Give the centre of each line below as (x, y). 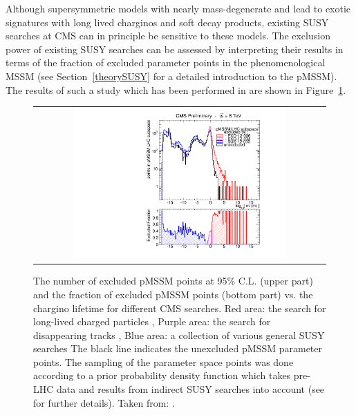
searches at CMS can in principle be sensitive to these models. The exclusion (168, 36)
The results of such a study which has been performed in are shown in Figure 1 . (176, 89)
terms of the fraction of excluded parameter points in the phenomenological (166, 62)
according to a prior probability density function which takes (162, 375)
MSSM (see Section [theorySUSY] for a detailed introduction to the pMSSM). (171, 76)
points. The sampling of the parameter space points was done (163, 361)
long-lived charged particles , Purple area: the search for (152, 321)
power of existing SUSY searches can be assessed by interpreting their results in (175, 49)
